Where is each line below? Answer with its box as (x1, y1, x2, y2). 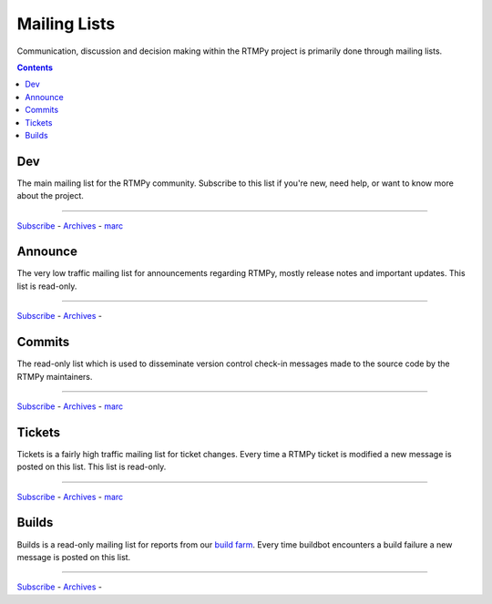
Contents (16, 62, 54, 73)
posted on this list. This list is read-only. (16, 461, 167, 473)
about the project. (16, 190, 84, 201)
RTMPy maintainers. (16, 371, 93, 382)
